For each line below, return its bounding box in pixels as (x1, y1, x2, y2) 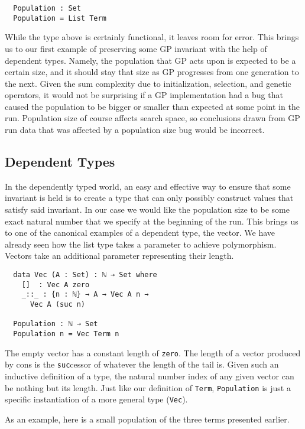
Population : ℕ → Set (13, 320, 98, 329)
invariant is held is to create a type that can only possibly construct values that (5, 191, 294, 204)
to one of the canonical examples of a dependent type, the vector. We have (5, 226, 275, 239)
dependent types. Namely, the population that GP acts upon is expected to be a (5, 54, 296, 66)
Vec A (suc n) (30, 300, 86, 308)
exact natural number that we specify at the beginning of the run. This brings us (5, 214, 298, 227)
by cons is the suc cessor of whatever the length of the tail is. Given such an (5, 358, 279, 370)
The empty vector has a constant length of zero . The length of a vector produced (5, 346, 301, 359)
